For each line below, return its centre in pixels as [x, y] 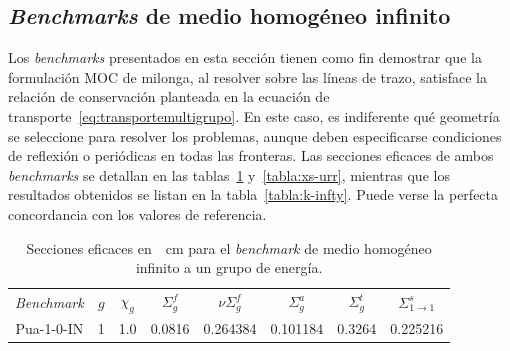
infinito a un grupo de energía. [229, 267]
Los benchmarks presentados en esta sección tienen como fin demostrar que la [245, 57]
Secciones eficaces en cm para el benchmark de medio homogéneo [229, 247]
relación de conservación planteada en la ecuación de [169, 96]
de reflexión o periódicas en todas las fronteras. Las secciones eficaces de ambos [251, 155]
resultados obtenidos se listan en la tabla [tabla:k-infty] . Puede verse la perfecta [253, 194]
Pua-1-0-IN [49, 328]
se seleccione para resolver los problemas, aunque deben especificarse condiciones [255, 135]
